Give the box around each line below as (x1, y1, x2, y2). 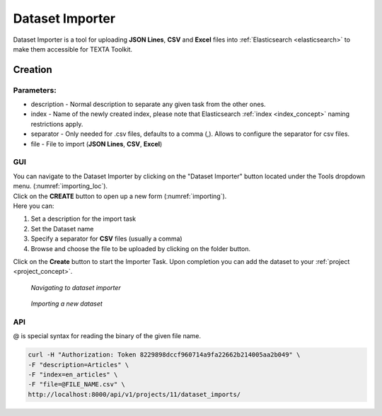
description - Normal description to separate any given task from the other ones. (30, 100, 266, 109)
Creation (13, 64, 52, 76)
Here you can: (13, 202, 54, 210)
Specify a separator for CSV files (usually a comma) (30, 234, 183, 243)
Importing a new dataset (30, 299, 103, 308)
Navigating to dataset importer (30, 283, 122, 291)
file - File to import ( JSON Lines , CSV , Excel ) (30, 139, 163, 148)
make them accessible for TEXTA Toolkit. (13, 45, 133, 53)
